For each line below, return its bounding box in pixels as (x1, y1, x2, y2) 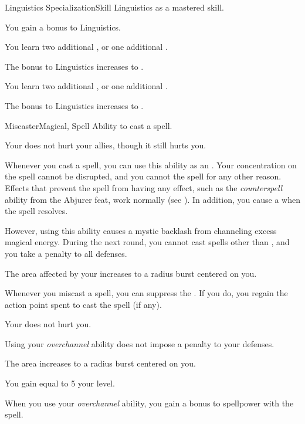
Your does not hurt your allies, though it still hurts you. (5, 139, 206, 151)
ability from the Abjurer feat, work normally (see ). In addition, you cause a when (5, 193, 300, 205)
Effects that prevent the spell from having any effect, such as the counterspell (5, 181, 283, 194)
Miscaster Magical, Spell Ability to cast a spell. (5, 119, 172, 131)
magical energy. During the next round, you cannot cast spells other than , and (5, 236, 290, 248)
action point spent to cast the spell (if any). (5, 298, 162, 310)
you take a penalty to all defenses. (5, 247, 127, 259)
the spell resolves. (5, 205, 68, 217)
